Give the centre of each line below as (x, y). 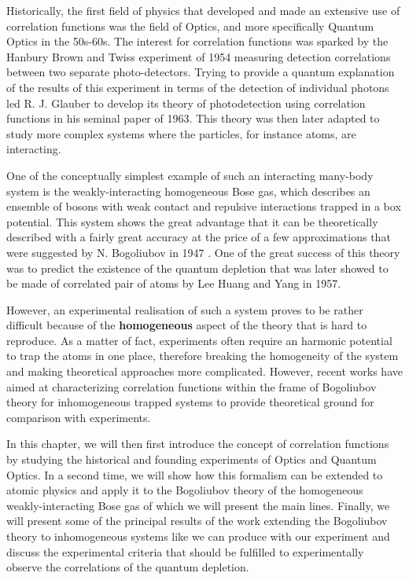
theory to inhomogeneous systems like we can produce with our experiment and (198, 536)
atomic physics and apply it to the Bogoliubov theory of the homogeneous (185, 490)
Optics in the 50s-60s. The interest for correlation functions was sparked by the (197, 41)
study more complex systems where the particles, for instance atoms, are (181, 133)
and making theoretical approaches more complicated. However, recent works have (204, 371)
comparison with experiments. (79, 417)
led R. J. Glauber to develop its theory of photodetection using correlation (186, 103)
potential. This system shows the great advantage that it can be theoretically (192, 221)
